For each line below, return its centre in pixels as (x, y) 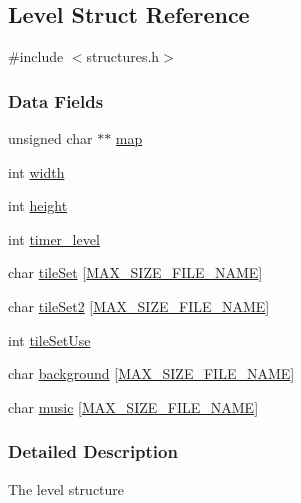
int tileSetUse (49, 339)
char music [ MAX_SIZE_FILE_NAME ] (133, 406)
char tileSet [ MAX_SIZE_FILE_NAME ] (135, 272)
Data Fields (56, 100)
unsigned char (50, 138)
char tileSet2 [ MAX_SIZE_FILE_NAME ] (139, 305)
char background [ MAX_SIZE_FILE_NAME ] (151, 373)
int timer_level (54, 238)
